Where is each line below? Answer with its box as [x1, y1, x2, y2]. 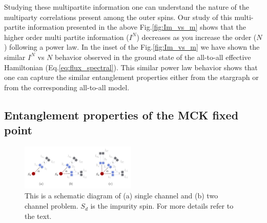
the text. [25, 210, 52, 221]
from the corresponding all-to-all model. [4, 82, 130, 92]
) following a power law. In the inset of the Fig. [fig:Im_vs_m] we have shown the [4, 42, 260, 52]
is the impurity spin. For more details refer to [90, 200, 234, 211]
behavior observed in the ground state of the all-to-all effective [54, 51, 251, 62]
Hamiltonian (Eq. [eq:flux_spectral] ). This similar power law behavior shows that [4, 62, 258, 72]
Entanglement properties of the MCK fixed [4, 107, 239, 123]
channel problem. [25, 200, 78, 211]
